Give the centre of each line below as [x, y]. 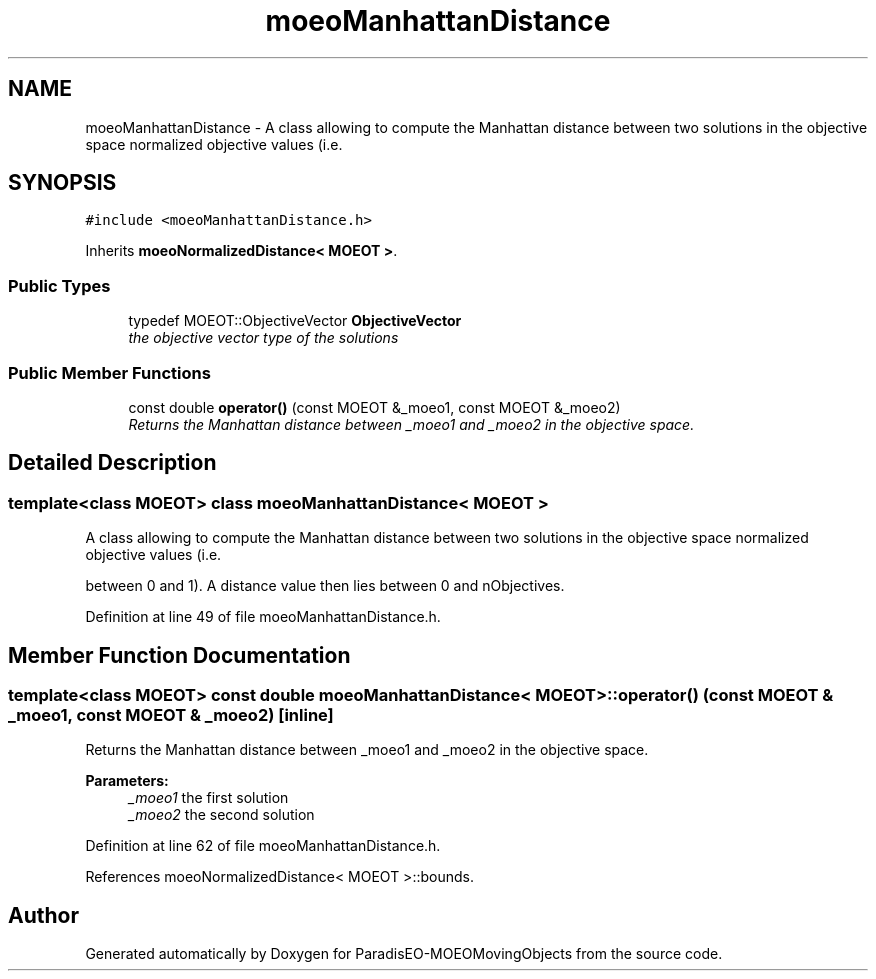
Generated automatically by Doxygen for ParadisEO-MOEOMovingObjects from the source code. [404, 954]
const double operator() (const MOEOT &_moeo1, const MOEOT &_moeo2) [374, 407]
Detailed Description [112, 463]
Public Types [59, 285]
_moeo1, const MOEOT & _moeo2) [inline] [171, 715]
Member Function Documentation [179, 655]
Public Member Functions [109, 372]
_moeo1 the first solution [208, 798]
